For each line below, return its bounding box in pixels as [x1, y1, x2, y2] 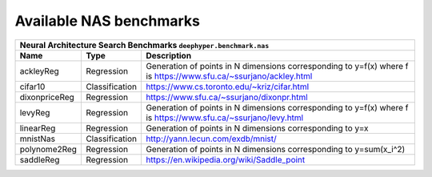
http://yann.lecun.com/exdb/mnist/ [145, 133, 278, 144]
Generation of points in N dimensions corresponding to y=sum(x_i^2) [145, 143, 406, 155]
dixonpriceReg [19, 91, 75, 103]
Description [145, 50, 192, 61]
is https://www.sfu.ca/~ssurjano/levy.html [145, 112, 304, 123]
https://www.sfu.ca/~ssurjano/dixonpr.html [145, 91, 308, 103]
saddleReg [19, 154, 60, 165]
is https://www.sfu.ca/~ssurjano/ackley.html [145, 70, 313, 82]
